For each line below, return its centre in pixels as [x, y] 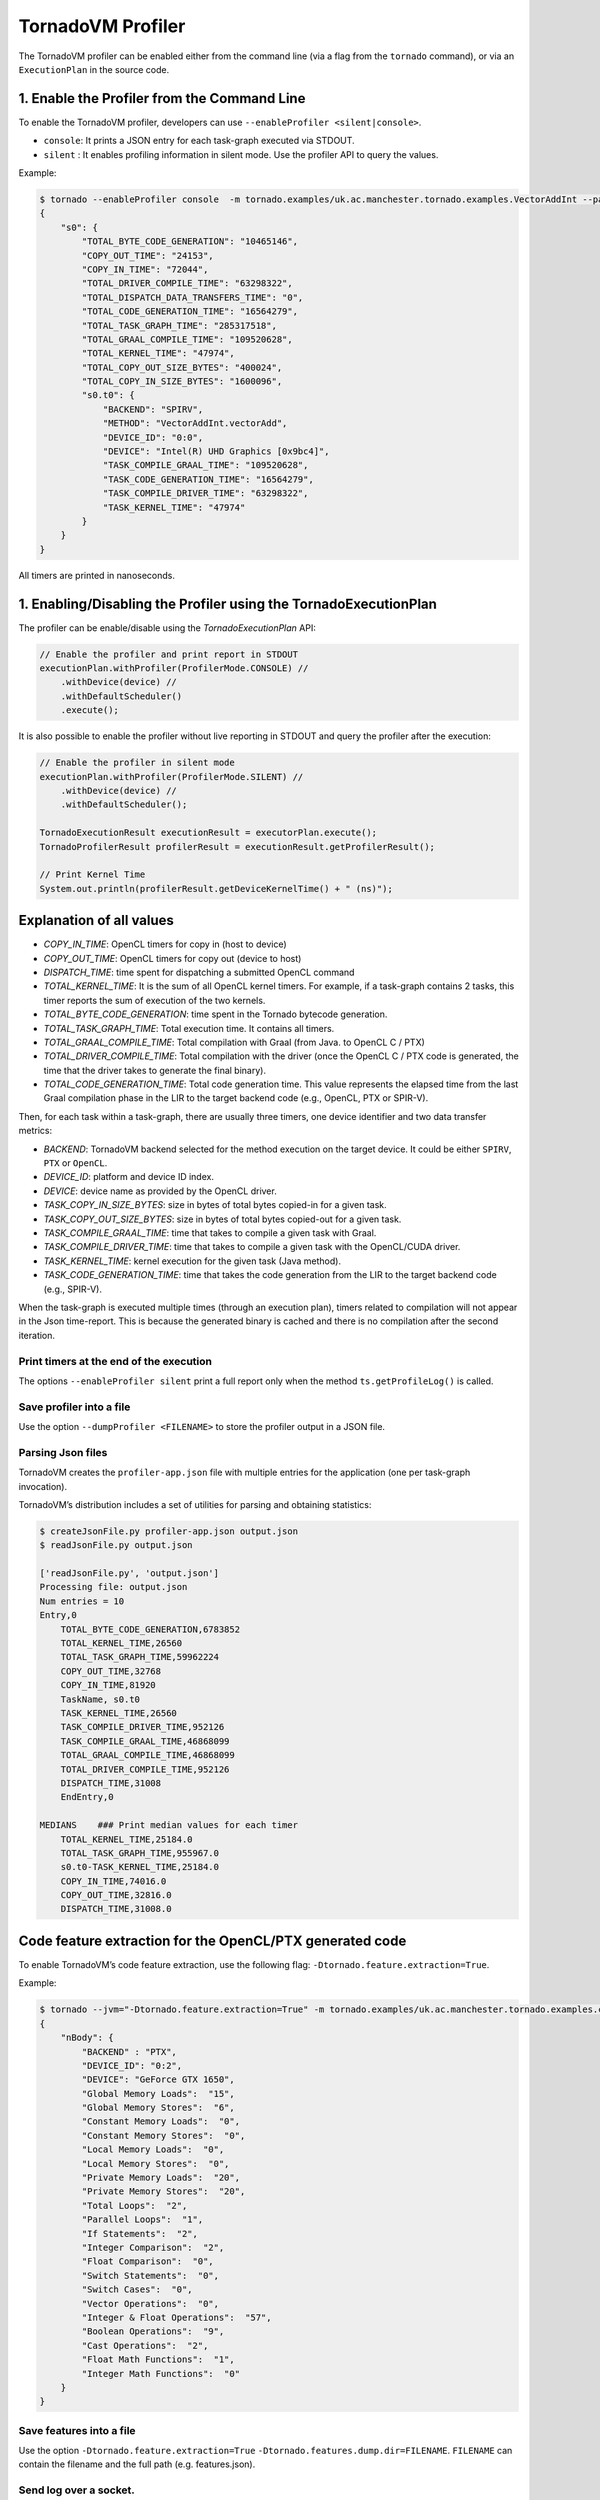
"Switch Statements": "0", [150, 2275]
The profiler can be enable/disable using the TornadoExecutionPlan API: [167, 627]
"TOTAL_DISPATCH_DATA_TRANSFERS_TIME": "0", [192, 297]
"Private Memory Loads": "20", [160, 2178]
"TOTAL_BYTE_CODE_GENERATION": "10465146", [190, 241]
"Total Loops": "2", [134, 2205]
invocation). [43, 1486]
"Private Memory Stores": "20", [163, 2191]
